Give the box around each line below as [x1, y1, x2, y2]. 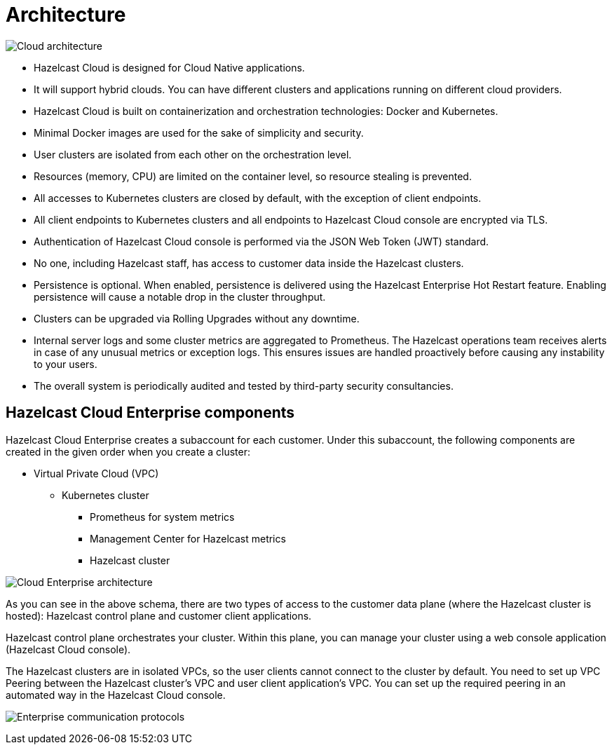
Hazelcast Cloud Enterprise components [6, 404, 295, 422]
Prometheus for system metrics [90, 510, 235, 523]
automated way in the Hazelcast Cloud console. [6, 688, 226, 701]
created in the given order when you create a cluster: [6, 445, 251, 458]
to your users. [34, 357, 97, 370]
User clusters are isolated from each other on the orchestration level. [34, 148, 352, 161]
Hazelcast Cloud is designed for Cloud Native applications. [34, 61, 305, 74]
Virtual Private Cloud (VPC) [34, 467, 159, 479]
